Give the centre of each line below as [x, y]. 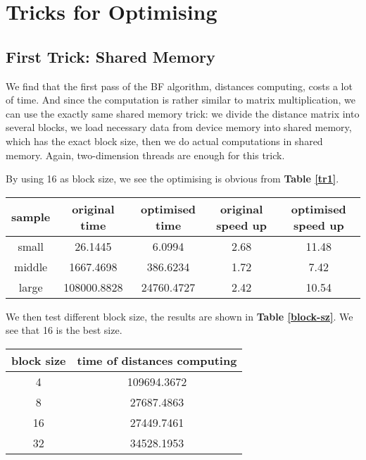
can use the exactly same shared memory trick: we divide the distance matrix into [183, 113]
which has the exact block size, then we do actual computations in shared [164, 141]
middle [31, 266]
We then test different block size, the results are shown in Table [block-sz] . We [179, 316]
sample [31, 217]
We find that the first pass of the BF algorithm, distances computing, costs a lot [179, 86]
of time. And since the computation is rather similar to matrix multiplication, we [181, 100]
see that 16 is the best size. [64, 330]
